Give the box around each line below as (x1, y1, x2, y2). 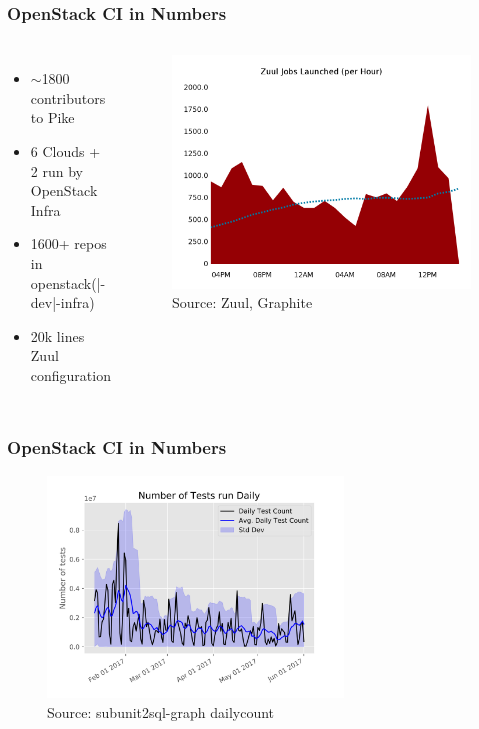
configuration (30, 364, 111, 385)
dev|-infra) (30, 292, 95, 313)
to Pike (30, 107, 75, 128)
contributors (30, 87, 106, 108)
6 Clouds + (30, 141, 101, 161)
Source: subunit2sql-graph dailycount (47, 701, 275, 722)
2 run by (30, 160, 83, 181)
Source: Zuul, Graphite (171, 292, 313, 313)
